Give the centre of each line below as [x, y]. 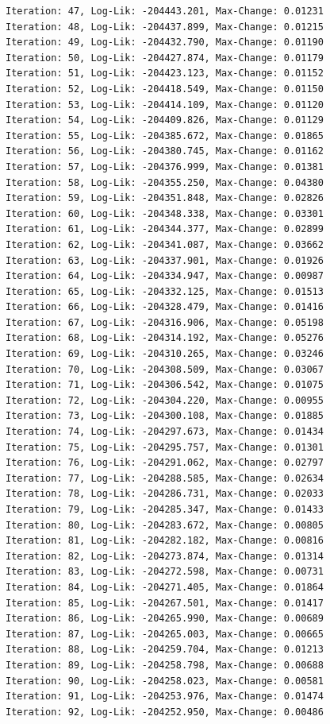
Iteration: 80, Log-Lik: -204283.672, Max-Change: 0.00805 [165, 525]
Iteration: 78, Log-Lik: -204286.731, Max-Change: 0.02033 [165, 494]
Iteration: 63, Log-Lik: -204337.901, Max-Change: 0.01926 [165, 260]
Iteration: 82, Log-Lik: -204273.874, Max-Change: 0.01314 [165, 556]
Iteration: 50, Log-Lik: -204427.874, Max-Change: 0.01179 [165, 58]
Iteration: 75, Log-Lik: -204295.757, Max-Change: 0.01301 [165, 447]
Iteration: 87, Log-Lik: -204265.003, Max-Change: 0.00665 [165, 634]
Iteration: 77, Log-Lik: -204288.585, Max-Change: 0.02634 [165, 478]
